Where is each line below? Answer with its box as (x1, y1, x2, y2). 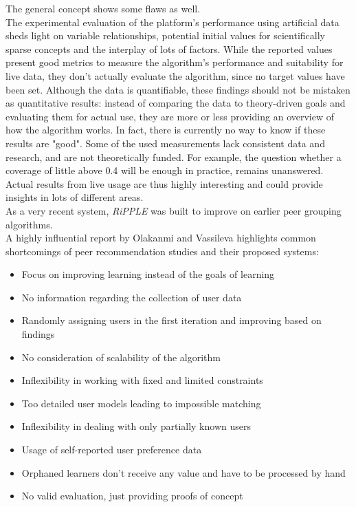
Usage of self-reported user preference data (21, 442, 202, 457)
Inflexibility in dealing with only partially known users (21, 419, 251, 433)
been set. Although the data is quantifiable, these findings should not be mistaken (5, 82, 351, 96)
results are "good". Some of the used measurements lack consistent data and (5, 136, 325, 150)
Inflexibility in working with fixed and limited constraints (21, 373, 263, 387)
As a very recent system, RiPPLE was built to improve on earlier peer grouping (5, 203, 342, 217)
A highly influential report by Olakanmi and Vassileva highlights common (5, 230, 316, 245)
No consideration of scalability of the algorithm (21, 349, 221, 364)
